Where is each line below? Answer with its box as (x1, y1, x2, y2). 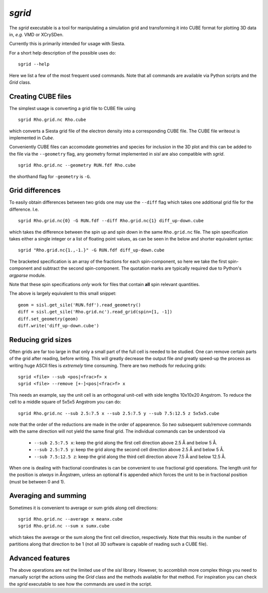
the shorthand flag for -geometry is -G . (9, 174, 91, 179)
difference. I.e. (9, 206, 39, 212)
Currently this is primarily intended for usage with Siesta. (9, 41, 126, 47)
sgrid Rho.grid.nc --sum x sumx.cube (18, 523, 110, 529)
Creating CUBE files (9, 92, 71, 101)
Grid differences (9, 186, 61, 195)
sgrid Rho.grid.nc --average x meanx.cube (18, 516, 123, 522)
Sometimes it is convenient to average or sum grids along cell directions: (9, 505, 158, 511)
